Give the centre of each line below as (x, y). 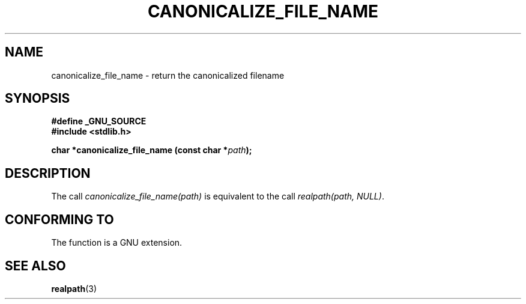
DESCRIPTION (48, 173)
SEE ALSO (35, 266)
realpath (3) (74, 288)
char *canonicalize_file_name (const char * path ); (152, 150)
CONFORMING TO (59, 219)
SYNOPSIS (38, 99)
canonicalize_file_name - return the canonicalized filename (168, 75)
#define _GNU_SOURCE (99, 121)
